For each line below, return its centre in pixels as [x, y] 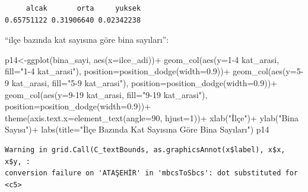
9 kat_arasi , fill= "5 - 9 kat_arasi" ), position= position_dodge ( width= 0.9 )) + [141, 82]
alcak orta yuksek [83, 8]
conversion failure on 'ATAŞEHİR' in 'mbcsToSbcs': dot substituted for [151, 173]
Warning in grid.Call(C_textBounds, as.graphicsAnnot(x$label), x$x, [145, 149]
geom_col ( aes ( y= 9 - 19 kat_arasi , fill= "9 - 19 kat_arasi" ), [106, 94]
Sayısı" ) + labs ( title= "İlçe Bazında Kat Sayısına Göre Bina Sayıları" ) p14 [137, 129]
